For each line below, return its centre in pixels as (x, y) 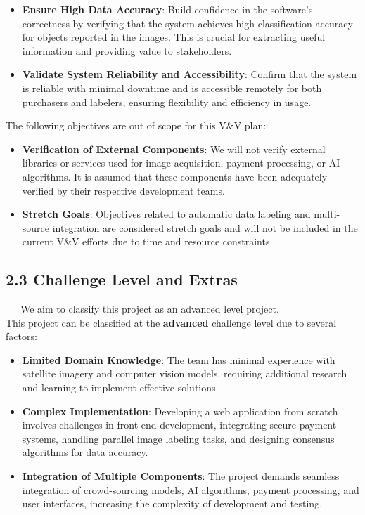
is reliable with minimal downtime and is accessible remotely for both (172, 87)
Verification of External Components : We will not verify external (174, 149)
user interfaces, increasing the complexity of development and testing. (172, 503)
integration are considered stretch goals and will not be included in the (205, 227)
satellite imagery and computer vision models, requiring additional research (185, 373)
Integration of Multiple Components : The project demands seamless (181, 476)
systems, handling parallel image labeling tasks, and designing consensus (178, 438)
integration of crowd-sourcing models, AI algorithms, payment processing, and (191, 489)
